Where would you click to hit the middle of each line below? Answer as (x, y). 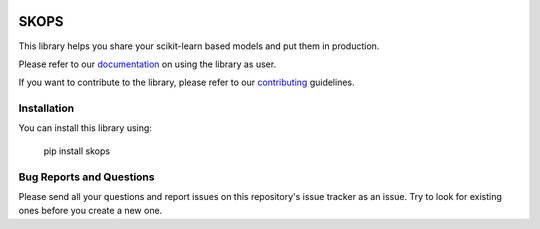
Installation (46, 108)
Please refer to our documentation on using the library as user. (147, 64)
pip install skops (76, 151)
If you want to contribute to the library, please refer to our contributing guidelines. (186, 82)
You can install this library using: (85, 128)
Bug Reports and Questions (86, 177)
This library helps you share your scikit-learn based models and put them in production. (199, 46)
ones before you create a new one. (90, 211)
